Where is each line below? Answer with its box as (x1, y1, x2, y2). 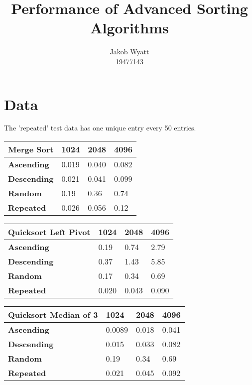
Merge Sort (8, 143, 54, 155)
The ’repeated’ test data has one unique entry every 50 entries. (4, 123, 196, 133)
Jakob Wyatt (110, 46, 149, 57)
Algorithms (90, 17, 169, 38)
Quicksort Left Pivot (8, 226, 91, 238)
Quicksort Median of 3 (8, 309, 98, 321)
